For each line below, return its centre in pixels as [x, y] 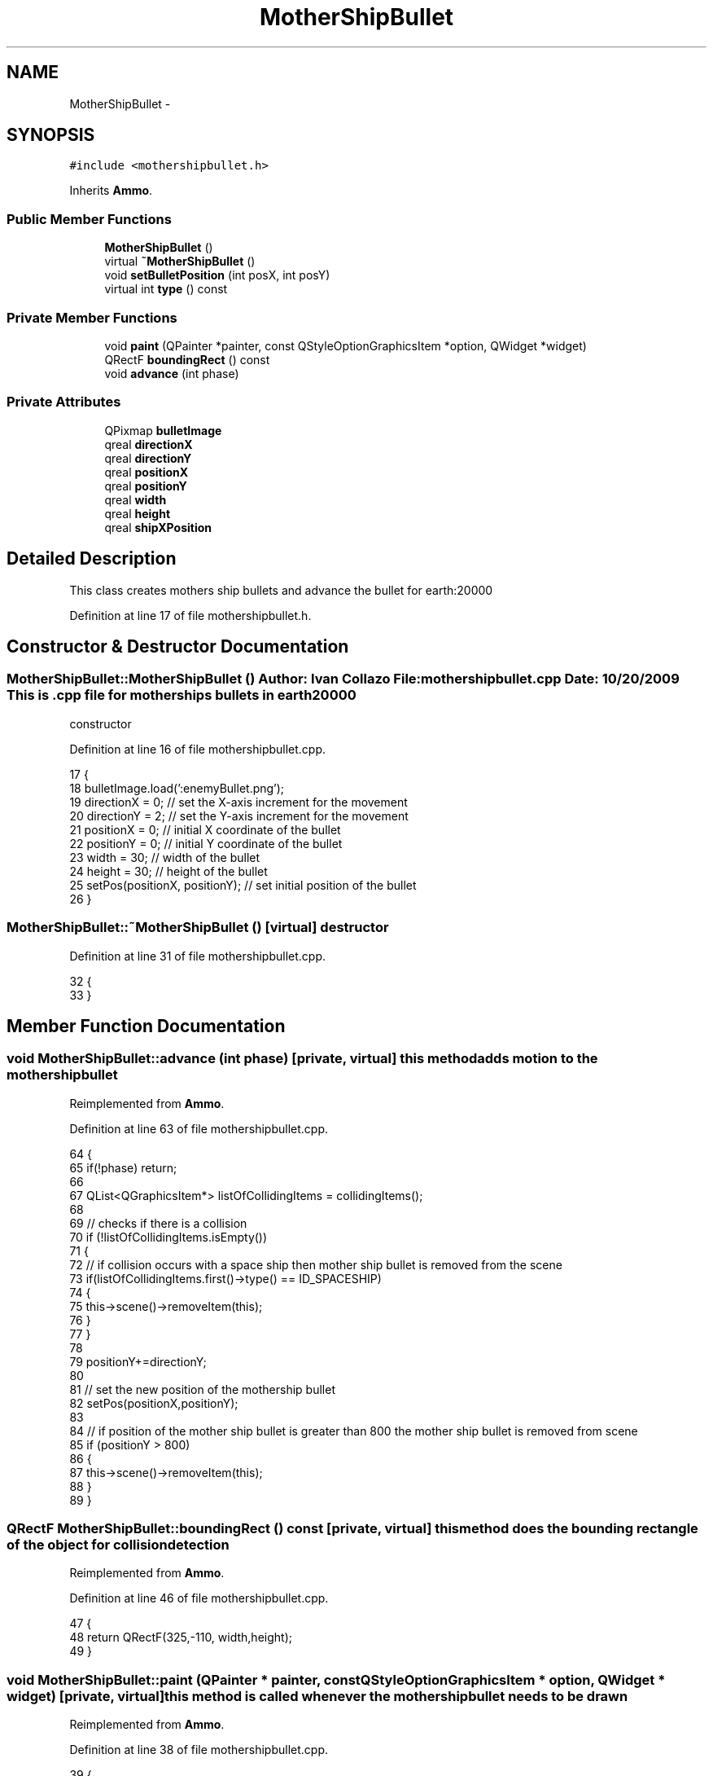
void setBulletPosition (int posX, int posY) [217, 275]
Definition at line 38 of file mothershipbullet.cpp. [199, 1750]
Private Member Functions [92, 317]
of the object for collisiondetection [118, 1545]
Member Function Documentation [146, 1026]
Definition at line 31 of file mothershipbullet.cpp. [198, 956]
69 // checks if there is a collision [158, 1223]
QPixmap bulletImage [163, 430]
